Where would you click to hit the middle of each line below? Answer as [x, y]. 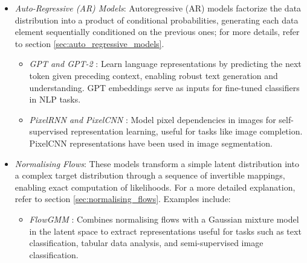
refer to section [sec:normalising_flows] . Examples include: [123, 199]
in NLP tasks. [55, 99]
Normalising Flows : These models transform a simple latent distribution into [157, 163]
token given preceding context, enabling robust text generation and [153, 75]
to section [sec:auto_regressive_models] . [89, 43]
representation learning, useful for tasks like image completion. [187, 131]
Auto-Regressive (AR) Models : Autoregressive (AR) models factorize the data [158, 8]
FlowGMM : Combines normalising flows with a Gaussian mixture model [164, 219]
